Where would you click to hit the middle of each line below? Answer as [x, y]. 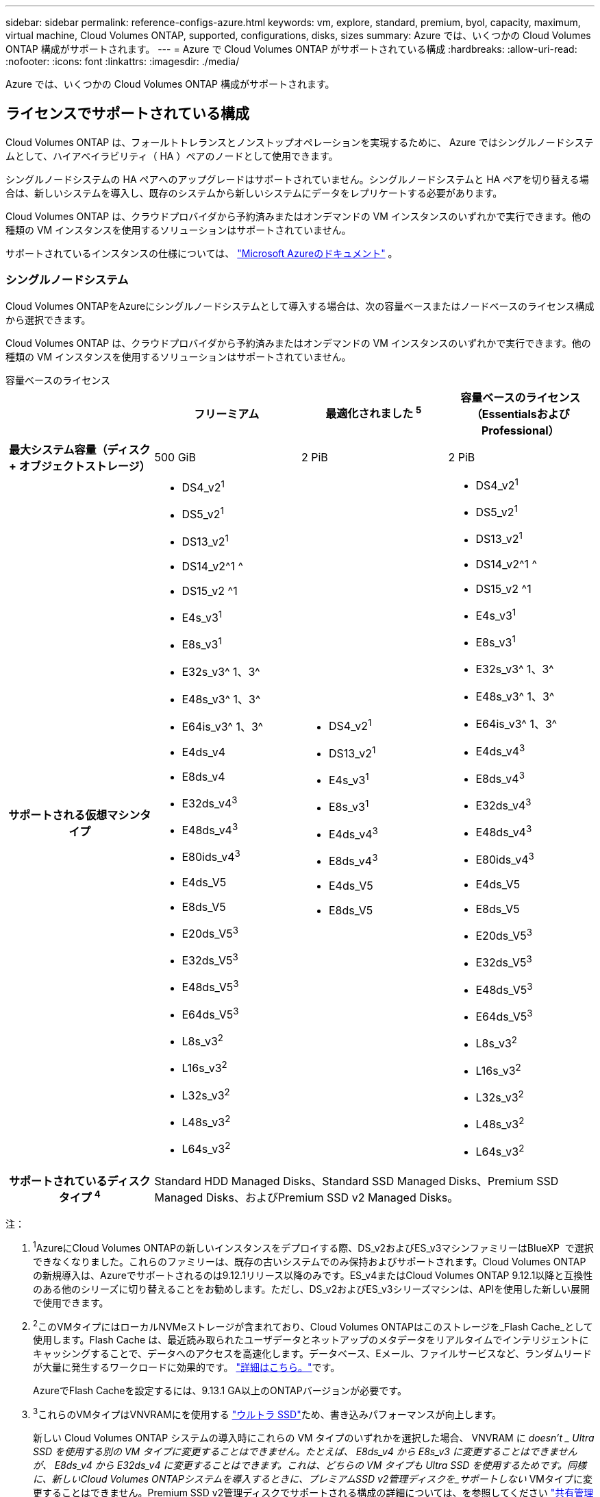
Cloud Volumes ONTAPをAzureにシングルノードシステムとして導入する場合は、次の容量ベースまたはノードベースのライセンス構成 [300, 306]
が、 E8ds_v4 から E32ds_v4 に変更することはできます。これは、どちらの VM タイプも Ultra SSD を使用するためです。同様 [310, 1465]
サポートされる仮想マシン [74, 815]
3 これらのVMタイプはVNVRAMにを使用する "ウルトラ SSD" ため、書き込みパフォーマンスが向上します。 [267, 1414]
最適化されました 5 [374, 413]
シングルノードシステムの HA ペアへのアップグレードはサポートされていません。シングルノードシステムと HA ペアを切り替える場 [297, 179]
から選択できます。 [48, 319]
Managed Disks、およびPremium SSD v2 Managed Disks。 [307, 1197]
